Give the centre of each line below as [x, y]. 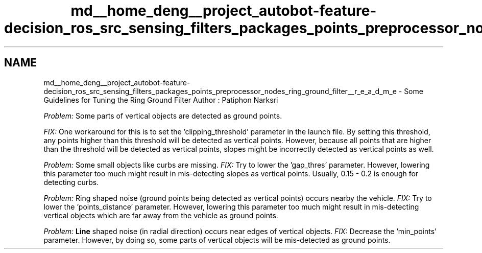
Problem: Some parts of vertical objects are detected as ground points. [163, 116]
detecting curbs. [71, 182]
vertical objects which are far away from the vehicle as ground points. [161, 215]
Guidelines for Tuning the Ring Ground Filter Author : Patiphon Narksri [161, 100]
